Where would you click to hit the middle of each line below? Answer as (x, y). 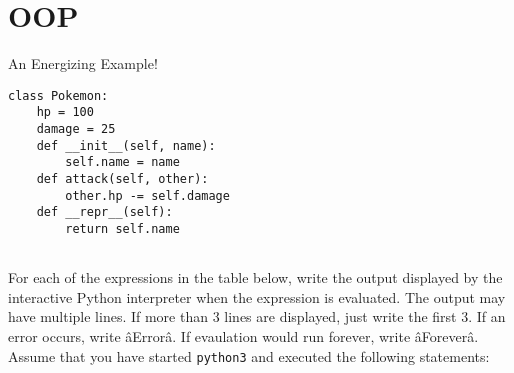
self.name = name (122, 162)
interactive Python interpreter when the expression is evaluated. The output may (257, 296)
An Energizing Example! (83, 63)
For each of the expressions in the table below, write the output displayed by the (255, 277)
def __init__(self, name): (126, 145)
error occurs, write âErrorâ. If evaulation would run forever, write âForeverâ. (243, 336)
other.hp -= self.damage (147, 195)
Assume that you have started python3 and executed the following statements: (249, 355)
